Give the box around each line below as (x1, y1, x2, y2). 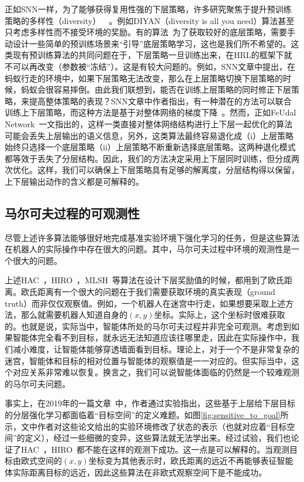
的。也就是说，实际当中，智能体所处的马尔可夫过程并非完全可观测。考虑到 (5, 320, 291, 332)
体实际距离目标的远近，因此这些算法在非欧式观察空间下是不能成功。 (5, 466, 267, 478)
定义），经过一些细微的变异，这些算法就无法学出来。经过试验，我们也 (25, 432, 291, 444)
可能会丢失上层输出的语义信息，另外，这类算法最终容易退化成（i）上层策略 (5, 129, 293, 141)
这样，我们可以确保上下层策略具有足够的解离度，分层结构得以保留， (37, 164, 299, 176)
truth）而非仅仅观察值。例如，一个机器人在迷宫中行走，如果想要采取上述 (5, 297, 285, 309)
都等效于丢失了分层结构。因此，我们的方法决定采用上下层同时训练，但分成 (5, 152, 291, 164)
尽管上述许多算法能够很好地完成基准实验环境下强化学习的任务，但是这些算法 (5, 231, 299, 243)
